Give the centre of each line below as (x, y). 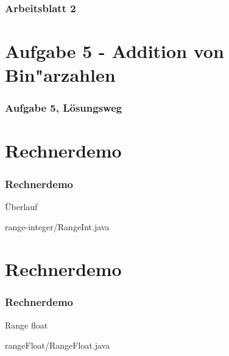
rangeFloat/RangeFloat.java (58, 345)
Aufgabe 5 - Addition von (114, 51)
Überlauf (21, 206)
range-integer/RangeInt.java (57, 227)
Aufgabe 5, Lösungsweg (64, 108)
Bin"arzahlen (60, 75)
